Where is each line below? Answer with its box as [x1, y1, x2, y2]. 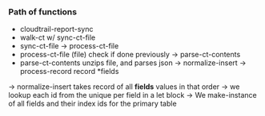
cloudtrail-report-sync [19, 25, 94, 34]
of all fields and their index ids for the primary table [8, 99, 178, 109]
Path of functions [8, 6, 78, 17]
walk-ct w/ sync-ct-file [19, 33, 96, 42]
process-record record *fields [19, 67, 119, 76]
